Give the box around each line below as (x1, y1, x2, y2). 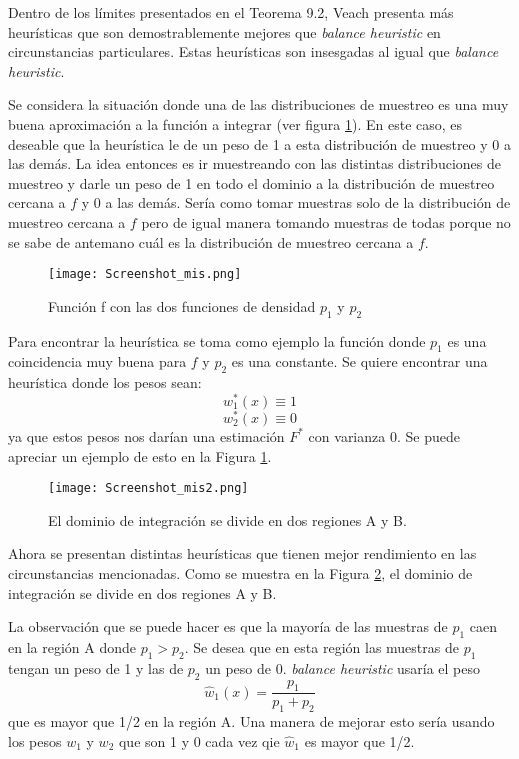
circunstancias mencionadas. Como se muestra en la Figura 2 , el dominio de (8, 562, 473, 583)
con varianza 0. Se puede (308, 425, 460, 446)
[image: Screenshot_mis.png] (48, 267, 242, 282)
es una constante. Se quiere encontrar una (231, 351, 488, 372)
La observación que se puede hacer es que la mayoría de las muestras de (8, 616, 448, 637)
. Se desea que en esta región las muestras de (184, 636, 459, 657)
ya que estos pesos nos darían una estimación (8, 425, 285, 446)
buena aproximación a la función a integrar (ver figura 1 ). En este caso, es (8, 113, 463, 134)
